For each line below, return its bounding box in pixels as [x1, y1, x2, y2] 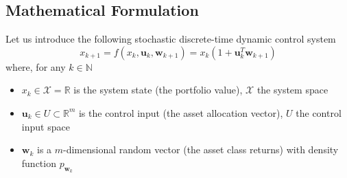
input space [21, 119, 70, 133]
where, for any [5, 59, 66, 74]
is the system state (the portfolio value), [73, 82, 243, 97]
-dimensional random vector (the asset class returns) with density [63, 142, 339, 157]
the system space [256, 82, 328, 97]
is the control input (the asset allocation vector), [78, 105, 283, 120]
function [21, 155, 56, 170]
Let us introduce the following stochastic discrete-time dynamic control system [5, 32, 336, 46]
